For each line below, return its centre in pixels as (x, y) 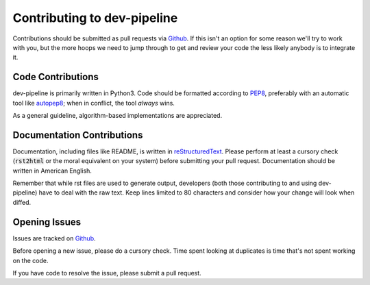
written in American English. (52, 171)
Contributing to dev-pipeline (95, 18)
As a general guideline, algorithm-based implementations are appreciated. (118, 116)
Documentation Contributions (78, 135)
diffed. (22, 202)
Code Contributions (56, 77)
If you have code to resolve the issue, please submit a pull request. (107, 273)
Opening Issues (47, 222)
